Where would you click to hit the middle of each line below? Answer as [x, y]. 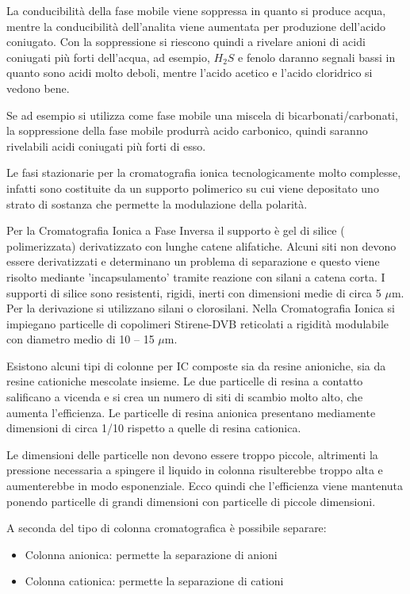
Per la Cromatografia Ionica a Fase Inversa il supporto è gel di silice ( [176, 230]
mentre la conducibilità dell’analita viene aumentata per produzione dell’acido [196, 26]
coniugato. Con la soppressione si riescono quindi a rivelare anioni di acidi [186, 42]
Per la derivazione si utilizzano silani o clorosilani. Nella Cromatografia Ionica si [201, 308]
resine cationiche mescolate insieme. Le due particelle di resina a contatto [185, 381]
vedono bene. [38, 88]
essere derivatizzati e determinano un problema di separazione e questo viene [193, 261]
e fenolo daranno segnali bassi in [317, 57]
